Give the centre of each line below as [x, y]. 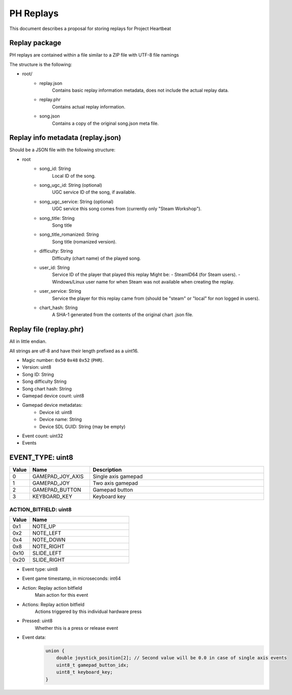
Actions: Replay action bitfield [53, 604]
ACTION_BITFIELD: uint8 [41, 509]
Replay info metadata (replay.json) [65, 138]
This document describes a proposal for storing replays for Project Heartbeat [90, 29]
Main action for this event [62, 595]
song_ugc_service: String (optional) [77, 202]
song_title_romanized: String [69, 235]
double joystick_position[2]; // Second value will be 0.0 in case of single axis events [172, 658]
